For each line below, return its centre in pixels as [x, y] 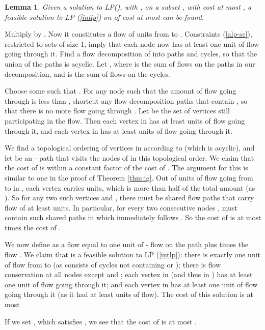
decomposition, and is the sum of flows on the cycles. [87, 73]
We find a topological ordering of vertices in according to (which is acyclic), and [130, 148]
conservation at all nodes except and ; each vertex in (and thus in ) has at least [129, 274]
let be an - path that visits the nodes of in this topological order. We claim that [129, 157]
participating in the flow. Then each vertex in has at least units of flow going [125, 120]
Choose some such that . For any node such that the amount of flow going [121, 91]
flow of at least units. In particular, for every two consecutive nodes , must [121, 207]
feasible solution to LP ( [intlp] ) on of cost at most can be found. [104, 17]
